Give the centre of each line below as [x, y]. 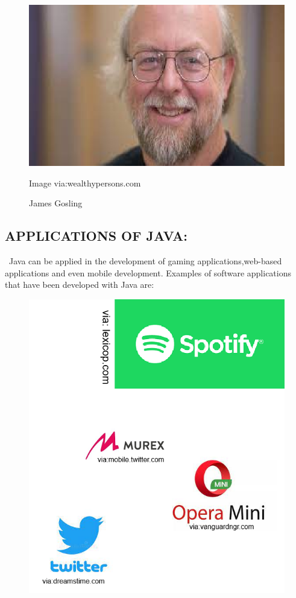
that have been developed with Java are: [80, 285]
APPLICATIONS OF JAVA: [96, 236]
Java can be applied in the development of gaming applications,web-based [145, 261]
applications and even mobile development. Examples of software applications [148, 272]
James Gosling [56, 203]
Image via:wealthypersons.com [85, 183]
